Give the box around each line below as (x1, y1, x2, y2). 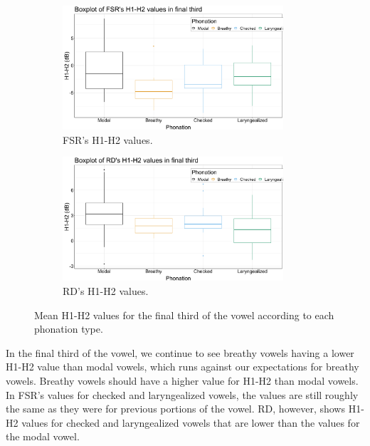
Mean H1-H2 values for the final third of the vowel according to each (34, 307, 334, 322)
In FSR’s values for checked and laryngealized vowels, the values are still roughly (6, 387, 359, 402)
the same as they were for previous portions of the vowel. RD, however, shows (6, 401, 345, 416)
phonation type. (34, 321, 103, 336)
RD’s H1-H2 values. (63, 284, 149, 299)
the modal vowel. (6, 429, 80, 444)
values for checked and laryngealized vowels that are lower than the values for (21, 415, 360, 430)
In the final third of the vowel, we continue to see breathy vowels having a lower (6, 345, 354, 360)
